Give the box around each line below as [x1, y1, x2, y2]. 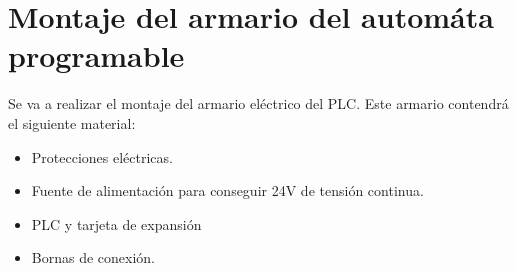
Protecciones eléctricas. [31, 146, 173, 167]
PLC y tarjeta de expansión [31, 213, 202, 234]
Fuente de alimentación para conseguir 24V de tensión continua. [31, 180, 424, 201]
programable [8, 35, 185, 76]
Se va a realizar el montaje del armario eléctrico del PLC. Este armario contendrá [8, 93, 509, 114]
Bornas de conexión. [31, 247, 155, 268]
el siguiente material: [8, 112, 136, 133]
